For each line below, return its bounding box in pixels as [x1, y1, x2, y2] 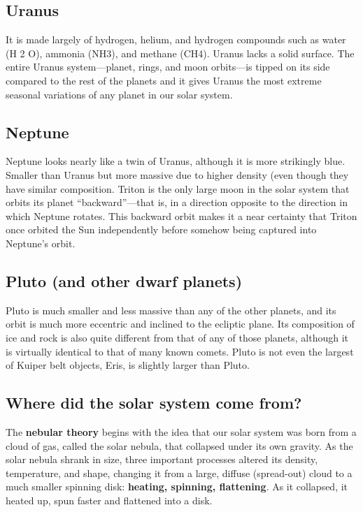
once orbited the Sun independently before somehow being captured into [6, 222, 317, 237]
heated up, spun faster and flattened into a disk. [6, 492, 213, 507]
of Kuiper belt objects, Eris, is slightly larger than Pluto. [6, 358, 250, 372]
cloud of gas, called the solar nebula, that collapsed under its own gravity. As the [6, 438, 353, 453]
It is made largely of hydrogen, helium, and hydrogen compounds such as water [6, 32, 346, 47]
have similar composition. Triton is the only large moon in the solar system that [6, 181, 350, 196]
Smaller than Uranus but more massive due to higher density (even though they [6, 167, 349, 182]
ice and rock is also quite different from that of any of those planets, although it [6, 330, 349, 344]
